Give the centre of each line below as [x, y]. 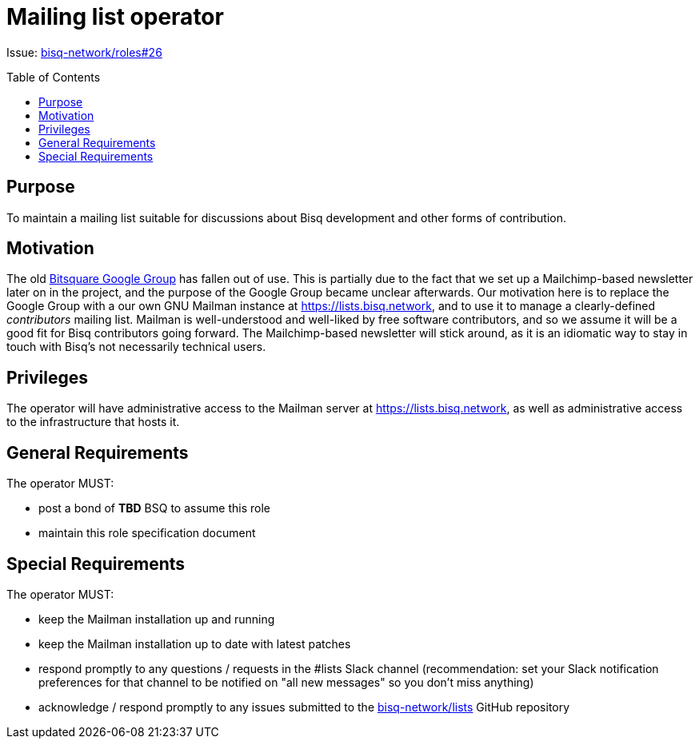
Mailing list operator [115, 17]
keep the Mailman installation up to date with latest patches [195, 643]
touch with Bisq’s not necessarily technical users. [136, 347]
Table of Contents [54, 77]
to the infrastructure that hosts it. [93, 422]
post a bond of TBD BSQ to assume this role [154, 508]
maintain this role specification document [147, 533]
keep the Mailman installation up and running [157, 619]
